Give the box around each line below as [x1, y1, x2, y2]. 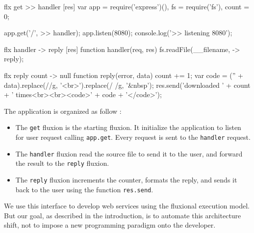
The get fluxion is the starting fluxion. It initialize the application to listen [15, 122, 241, 132]
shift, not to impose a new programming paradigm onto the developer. [4, 220, 216, 230]
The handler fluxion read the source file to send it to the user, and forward [15, 148, 243, 158]
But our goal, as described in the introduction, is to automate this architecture [4, 210, 241, 220]
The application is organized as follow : [4, 105, 122, 116]
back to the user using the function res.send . [15, 184, 153, 194]
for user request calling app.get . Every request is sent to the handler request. [15, 132, 251, 142]
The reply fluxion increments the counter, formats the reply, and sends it [15, 174, 237, 184]
